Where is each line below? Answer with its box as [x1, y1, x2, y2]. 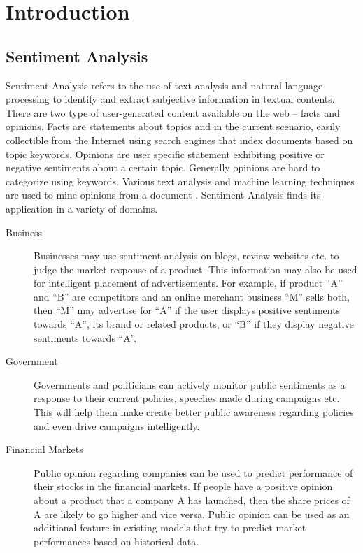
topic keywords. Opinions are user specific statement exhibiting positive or [6, 146, 325, 161]
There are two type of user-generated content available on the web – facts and [6, 105, 340, 120]
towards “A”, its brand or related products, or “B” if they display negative [34, 317, 354, 331]
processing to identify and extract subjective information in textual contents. [6, 92, 335, 106]
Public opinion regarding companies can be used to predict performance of [34, 465, 353, 480]
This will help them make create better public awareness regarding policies [34, 405, 354, 419]
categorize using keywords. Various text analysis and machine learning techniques [6, 173, 355, 188]
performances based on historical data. [34, 533, 199, 548]
